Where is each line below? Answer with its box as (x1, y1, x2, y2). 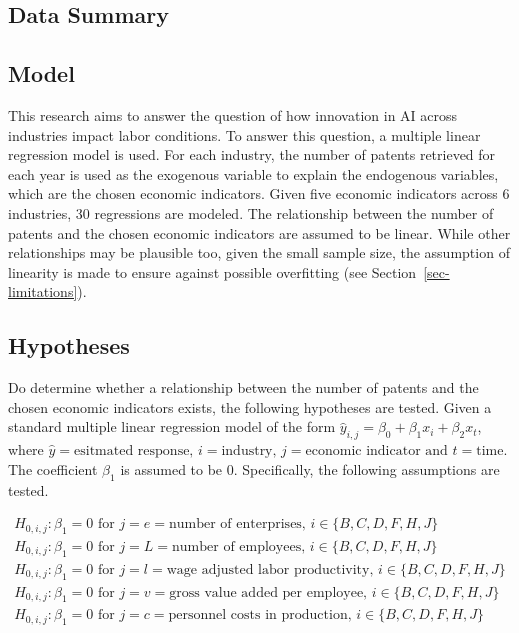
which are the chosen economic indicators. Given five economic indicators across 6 (8, 183, 510, 204)
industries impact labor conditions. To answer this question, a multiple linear (8, 124, 481, 145)
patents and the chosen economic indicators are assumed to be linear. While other (8, 222, 511, 243)
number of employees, (172, 539, 306, 554)
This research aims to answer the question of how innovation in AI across (8, 104, 458, 125)
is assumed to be (120, 458, 223, 479)
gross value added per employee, (169, 585, 367, 600)
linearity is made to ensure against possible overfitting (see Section (8, 261, 417, 282)
